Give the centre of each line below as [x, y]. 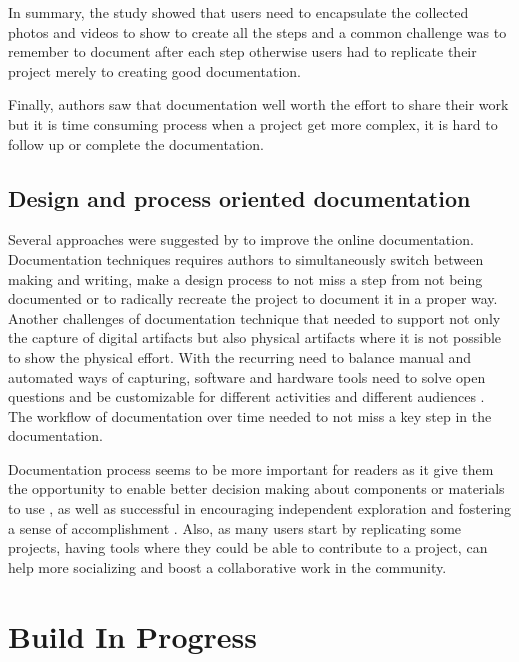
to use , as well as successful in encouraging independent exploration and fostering [260, 508]
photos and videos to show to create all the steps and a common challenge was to [257, 31]
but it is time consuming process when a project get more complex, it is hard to [253, 123]
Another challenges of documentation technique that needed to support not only [254, 317]
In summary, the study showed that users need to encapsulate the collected [238, 12]
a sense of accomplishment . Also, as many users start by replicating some [235, 527]
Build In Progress [133, 635]
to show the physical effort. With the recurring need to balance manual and [240, 356]
